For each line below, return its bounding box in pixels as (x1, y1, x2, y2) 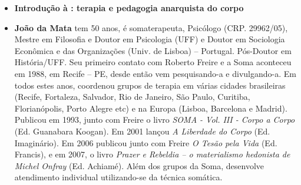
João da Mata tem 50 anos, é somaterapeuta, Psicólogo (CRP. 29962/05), (14, 21, 288, 33)
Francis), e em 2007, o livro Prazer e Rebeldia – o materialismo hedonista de (14, 148, 290, 160)
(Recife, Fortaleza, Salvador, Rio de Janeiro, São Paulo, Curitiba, (14, 90, 250, 103)
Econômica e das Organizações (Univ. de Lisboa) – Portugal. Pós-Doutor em (14, 44, 292, 56)
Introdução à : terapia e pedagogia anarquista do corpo (14, 2, 244, 14)
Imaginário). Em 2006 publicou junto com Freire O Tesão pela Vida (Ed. (14, 136, 277, 149)
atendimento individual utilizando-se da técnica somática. (14, 171, 223, 183)
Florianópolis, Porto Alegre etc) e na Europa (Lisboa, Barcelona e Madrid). (14, 102, 287, 114)
